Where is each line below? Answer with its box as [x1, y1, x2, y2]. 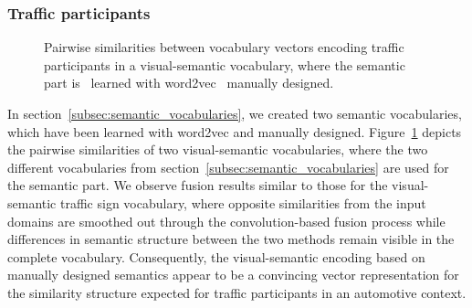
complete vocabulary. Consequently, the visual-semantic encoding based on [7, 247, 425, 266]
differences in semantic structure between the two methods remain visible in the [7, 229, 455, 249]
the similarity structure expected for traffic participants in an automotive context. [7, 282, 467, 302]
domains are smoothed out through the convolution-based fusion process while [7, 211, 446, 230]
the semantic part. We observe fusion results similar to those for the [7, 175, 388, 195]
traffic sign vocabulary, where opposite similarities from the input [60, 193, 426, 212]
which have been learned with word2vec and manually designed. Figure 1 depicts [7, 122, 462, 141]
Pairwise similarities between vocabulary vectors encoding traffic [44, 37, 404, 57]
